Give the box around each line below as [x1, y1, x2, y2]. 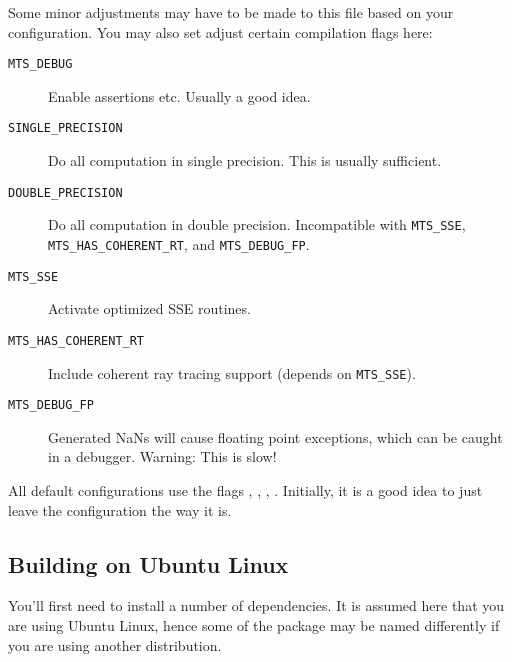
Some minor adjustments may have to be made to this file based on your [8, 2, 454, 22]
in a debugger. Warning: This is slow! [48, 446, 277, 467]
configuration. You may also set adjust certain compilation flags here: [8, 21, 433, 42]
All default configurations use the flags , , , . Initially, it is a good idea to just [8, 480, 483, 501]
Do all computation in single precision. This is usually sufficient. [48, 150, 442, 171]
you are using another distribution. [8, 634, 222, 655]
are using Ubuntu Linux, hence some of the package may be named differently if [8, 615, 500, 636]
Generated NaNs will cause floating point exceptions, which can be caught [48, 426, 503, 447]
